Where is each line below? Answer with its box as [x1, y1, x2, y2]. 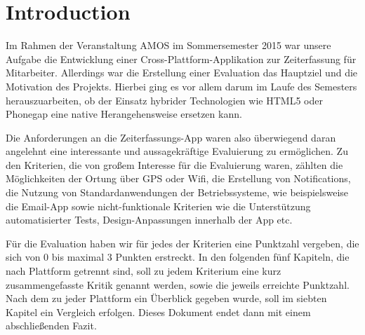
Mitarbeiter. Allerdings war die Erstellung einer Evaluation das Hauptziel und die [6, 65, 358, 80]
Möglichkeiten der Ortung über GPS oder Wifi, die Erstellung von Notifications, [6, 171, 351, 186]
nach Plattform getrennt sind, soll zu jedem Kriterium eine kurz [6, 264, 281, 278]
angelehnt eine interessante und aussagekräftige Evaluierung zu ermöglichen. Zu [6, 144, 348, 158]
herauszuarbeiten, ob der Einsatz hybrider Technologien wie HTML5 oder [6, 93, 323, 107]
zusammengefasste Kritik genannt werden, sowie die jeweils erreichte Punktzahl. [6, 277, 350, 292]
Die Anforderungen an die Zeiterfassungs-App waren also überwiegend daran [6, 130, 336, 144]
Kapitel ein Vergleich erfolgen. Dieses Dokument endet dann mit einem [6, 304, 311, 319]
